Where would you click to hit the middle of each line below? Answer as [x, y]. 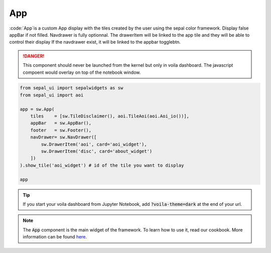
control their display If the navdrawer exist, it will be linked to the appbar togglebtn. [95, 42]
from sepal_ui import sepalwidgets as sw [72, 88]
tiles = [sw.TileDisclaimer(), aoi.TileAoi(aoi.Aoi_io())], [110, 116]
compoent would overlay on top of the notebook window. [82, 72]
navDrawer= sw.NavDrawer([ [64, 137]
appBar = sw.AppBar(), [61, 123]
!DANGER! [34, 56]
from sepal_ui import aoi [52, 95]
